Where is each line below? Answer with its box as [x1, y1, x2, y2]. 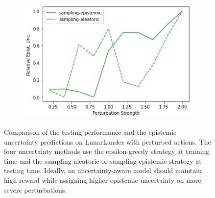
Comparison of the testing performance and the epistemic [4, 127, 177, 137]
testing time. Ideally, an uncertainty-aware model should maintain [4, 165, 202, 175]
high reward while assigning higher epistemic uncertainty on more [4, 175, 201, 185]
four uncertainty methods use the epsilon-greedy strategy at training [4, 146, 210, 156]
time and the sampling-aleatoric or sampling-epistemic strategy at [4, 155, 202, 166]
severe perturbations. [4, 184, 67, 195]
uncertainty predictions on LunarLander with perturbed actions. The [4, 136, 211, 147]
